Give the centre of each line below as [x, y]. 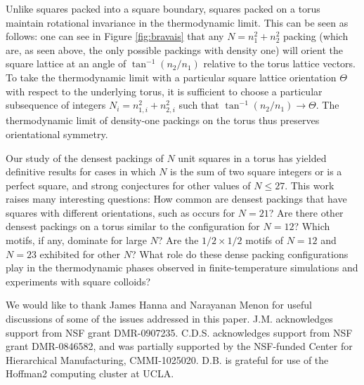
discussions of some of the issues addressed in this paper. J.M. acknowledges [169, 319]
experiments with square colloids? [78, 281]
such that [199, 105]
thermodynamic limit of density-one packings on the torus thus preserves [163, 120]
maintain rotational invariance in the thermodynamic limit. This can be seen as [177, 22]
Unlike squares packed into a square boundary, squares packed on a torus [163, 8]
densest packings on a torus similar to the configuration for [133, 226]
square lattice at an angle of [66, 63]
